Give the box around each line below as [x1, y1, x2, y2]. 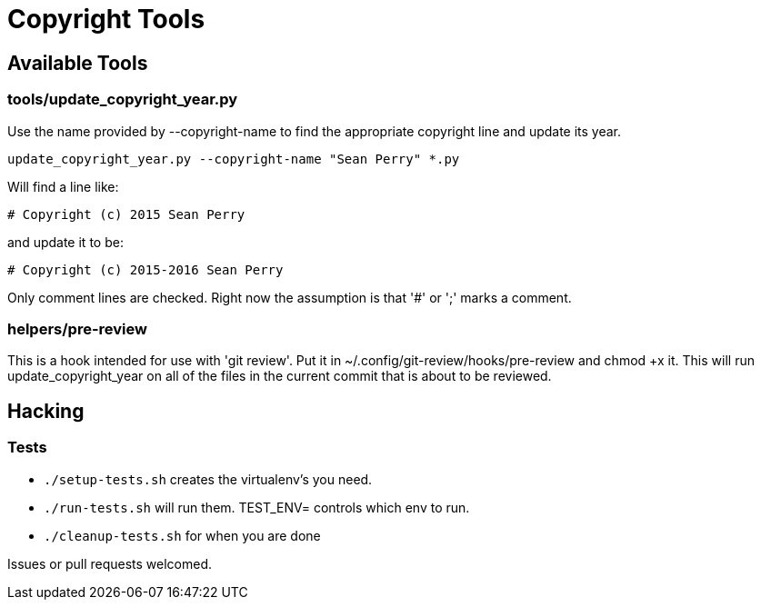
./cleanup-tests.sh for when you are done [44, 527, 321, 543]
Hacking [7, 399, 85, 423]
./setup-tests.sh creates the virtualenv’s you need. [44, 471, 373, 487]
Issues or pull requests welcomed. [7, 555, 213, 572]
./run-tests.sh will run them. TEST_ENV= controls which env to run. [44, 499, 470, 515]
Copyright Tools [7, 4, 205, 35]
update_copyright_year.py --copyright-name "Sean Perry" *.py [7, 151, 460, 166]
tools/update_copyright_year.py [7, 90, 238, 109]
